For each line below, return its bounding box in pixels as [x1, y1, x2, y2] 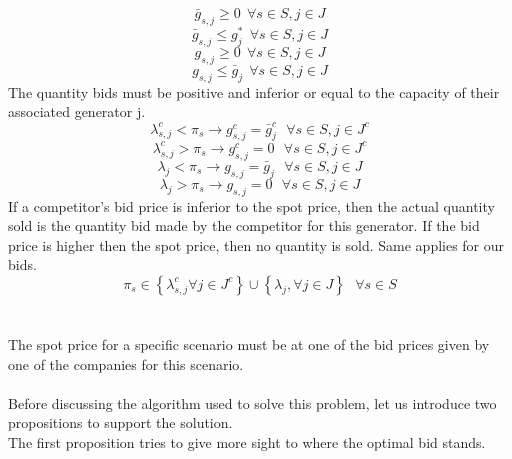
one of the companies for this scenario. [8, 353, 244, 374]
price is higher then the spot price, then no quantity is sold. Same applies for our [8, 234, 505, 255]
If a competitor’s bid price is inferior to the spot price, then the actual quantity [8, 195, 495, 216]
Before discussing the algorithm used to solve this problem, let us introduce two [8, 392, 497, 413]
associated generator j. [8, 101, 146, 122]
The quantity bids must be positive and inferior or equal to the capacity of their [8, 81, 500, 102]
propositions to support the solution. [8, 412, 233, 433]
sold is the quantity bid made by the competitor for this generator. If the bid [8, 215, 480, 236]
